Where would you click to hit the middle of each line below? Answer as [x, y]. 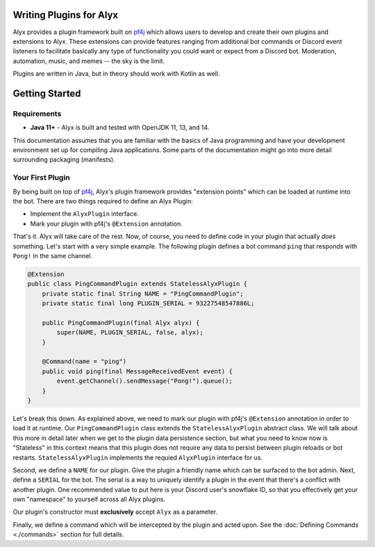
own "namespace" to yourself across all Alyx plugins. [89, 499]
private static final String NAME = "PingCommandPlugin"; [143, 294]
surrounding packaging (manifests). [64, 160]
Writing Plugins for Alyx [65, 15]
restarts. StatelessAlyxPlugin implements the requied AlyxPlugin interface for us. [138, 457]
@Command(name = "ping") [84, 362]
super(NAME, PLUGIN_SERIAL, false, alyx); [130, 333]
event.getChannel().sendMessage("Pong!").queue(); [144, 381]
